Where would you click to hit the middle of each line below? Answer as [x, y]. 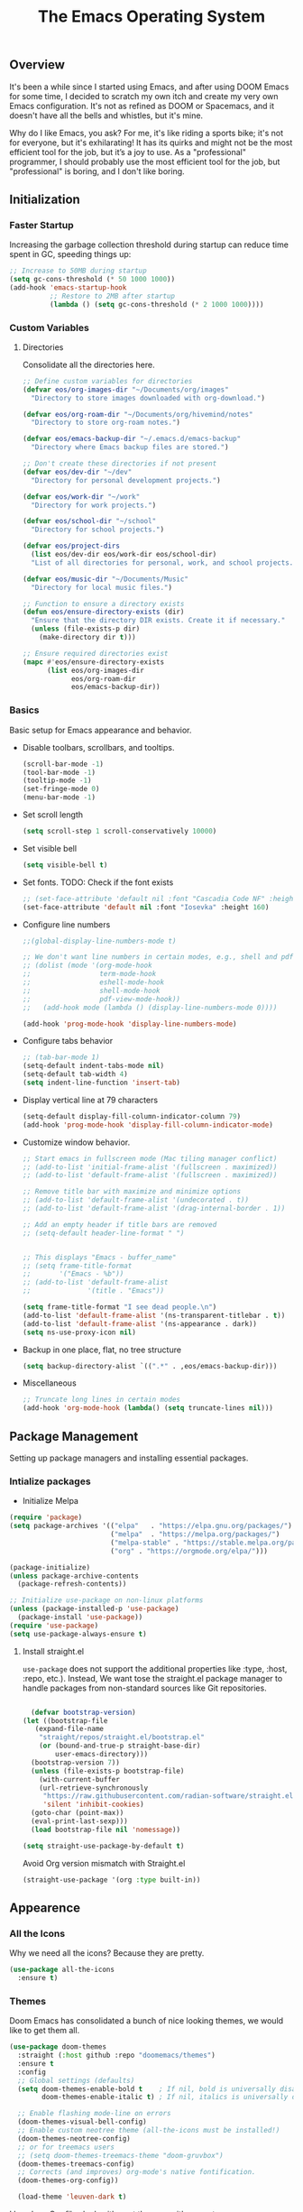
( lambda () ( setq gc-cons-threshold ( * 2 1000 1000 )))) [156, 304]
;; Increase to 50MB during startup [78, 271]
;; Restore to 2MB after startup [112, 296]
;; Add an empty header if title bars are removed [119, 1224]
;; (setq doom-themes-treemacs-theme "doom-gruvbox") [120, 2155]
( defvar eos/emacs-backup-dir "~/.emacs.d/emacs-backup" [132, 439]
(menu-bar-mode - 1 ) [59, 797]
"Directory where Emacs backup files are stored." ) [130, 447]
